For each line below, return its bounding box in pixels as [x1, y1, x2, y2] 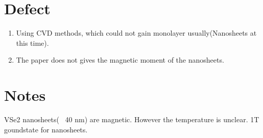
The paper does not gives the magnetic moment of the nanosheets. [16, 54, 224, 65]
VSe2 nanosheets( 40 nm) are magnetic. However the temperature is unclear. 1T [4, 114, 259, 125]
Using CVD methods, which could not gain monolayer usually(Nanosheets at [16, 27, 257, 38]
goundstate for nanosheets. [4, 124, 88, 134]
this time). [16, 37, 49, 48]
